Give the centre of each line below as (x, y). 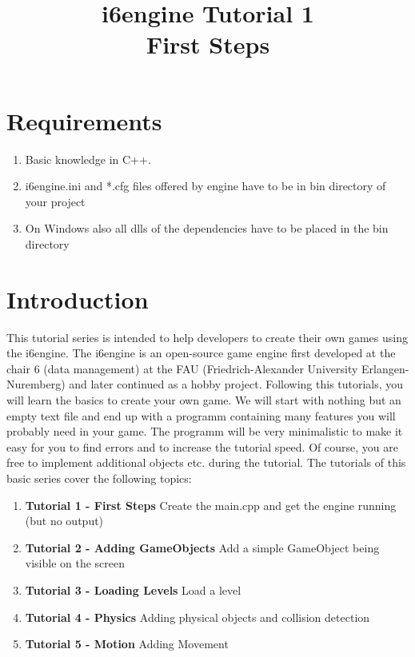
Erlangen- (385, 368)
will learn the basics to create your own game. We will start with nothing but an (204, 399)
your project (55, 201)
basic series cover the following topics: (99, 478)
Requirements (84, 120)
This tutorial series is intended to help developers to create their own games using (207, 337)
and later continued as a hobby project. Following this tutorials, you (236, 384)
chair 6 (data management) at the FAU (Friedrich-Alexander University (182, 368)
